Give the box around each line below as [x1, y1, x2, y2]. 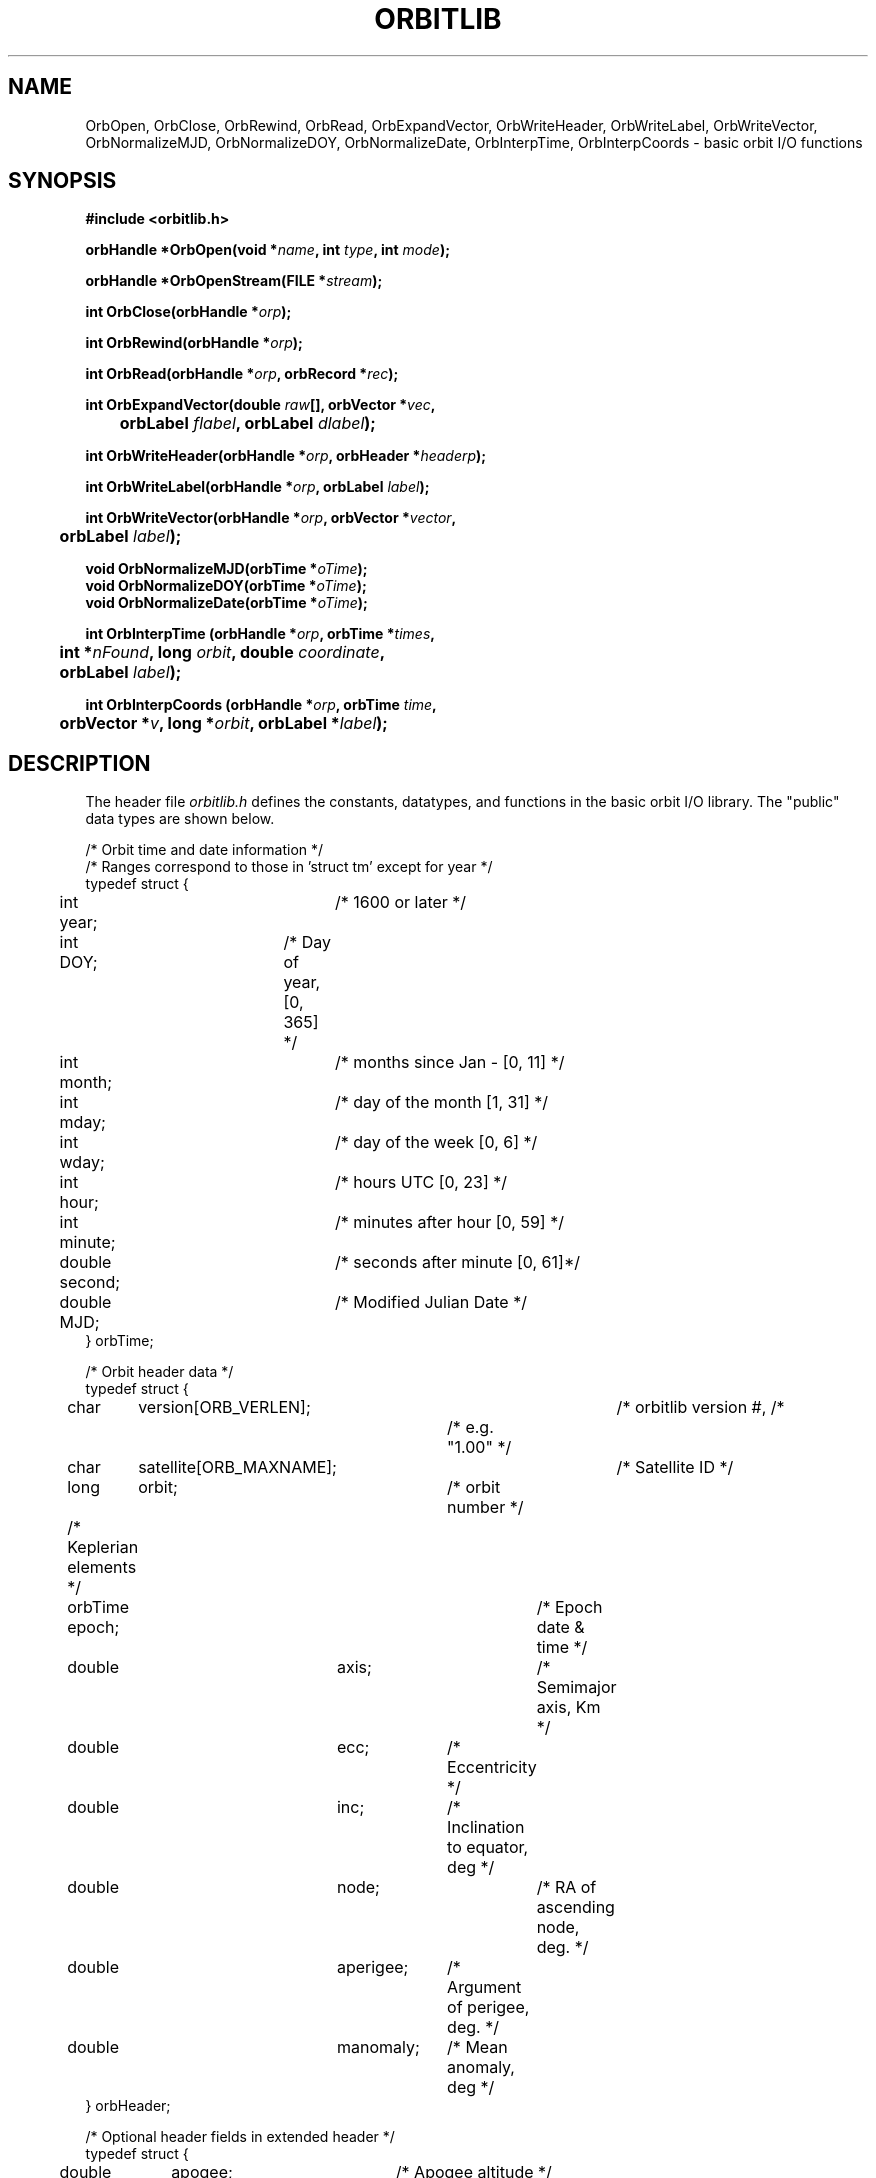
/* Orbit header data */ [85, 1363, 234, 1381]
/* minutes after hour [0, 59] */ [335, 1212, 564, 1233]
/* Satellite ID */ [616, 1457, 734, 1478]
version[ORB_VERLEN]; [138, 1397, 311, 1418]
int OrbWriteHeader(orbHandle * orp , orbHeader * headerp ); [85, 447, 487, 465]
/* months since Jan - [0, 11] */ [335, 1052, 565, 1073]
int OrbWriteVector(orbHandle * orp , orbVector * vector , [85, 509, 457, 527]
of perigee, [447, 1997, 530, 2018]
